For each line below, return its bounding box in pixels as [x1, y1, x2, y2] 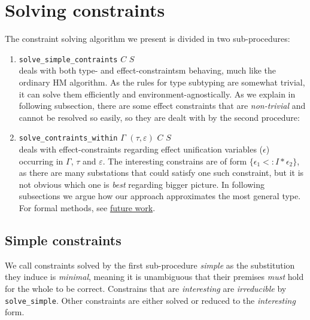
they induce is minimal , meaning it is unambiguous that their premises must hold [5, 270, 304, 283]
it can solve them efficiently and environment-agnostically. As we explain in [19, 87, 296, 100]
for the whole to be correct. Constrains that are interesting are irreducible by [5, 282, 287, 294]
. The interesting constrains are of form [102, 154, 247, 167]
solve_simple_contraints [19, 55, 118, 64]
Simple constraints [5, 230, 121, 249]
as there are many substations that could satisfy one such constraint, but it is [19, 166, 304, 179]
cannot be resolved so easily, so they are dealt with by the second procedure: [19, 111, 300, 123]
